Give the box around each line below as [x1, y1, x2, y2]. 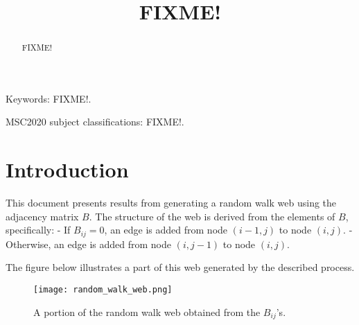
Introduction [6, 155, 129, 184]
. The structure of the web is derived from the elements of [89, 209, 335, 223]
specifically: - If [6, 222, 71, 237]
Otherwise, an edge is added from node [6, 236, 172, 251]
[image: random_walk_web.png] [33, 284, 173, 295]
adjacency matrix [6, 209, 79, 223]
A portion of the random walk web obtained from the [33, 304, 261, 319]
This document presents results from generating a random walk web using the [6, 195, 337, 210]
